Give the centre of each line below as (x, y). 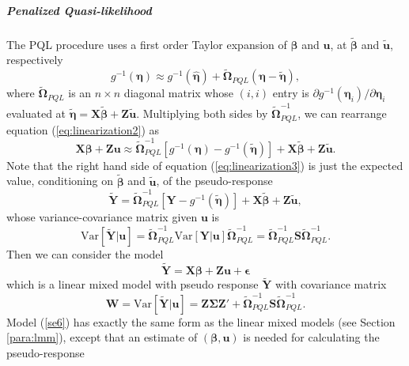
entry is (291, 93)
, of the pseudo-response (214, 181)
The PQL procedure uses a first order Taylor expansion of (147, 44)
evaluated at (36, 113)
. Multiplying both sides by (202, 113)
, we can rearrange (342, 113)
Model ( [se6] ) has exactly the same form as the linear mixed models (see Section (201, 321)
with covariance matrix (331, 284)
